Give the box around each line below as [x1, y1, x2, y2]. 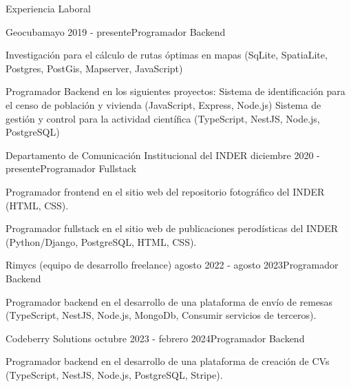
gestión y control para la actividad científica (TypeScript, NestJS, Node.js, [6, 111, 320, 125]
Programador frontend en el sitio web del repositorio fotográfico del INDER [6, 184, 325, 198]
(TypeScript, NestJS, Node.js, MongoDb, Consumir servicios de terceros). [6, 308, 317, 322]
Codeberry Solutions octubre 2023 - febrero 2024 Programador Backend [6, 331, 305, 345]
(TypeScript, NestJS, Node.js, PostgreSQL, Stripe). [6, 367, 223, 381]
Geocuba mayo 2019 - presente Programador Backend [6, 24, 226, 39]
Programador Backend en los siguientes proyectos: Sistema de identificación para [6, 84, 345, 98]
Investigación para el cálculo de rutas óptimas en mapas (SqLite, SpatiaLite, [6, 48, 328, 62]
